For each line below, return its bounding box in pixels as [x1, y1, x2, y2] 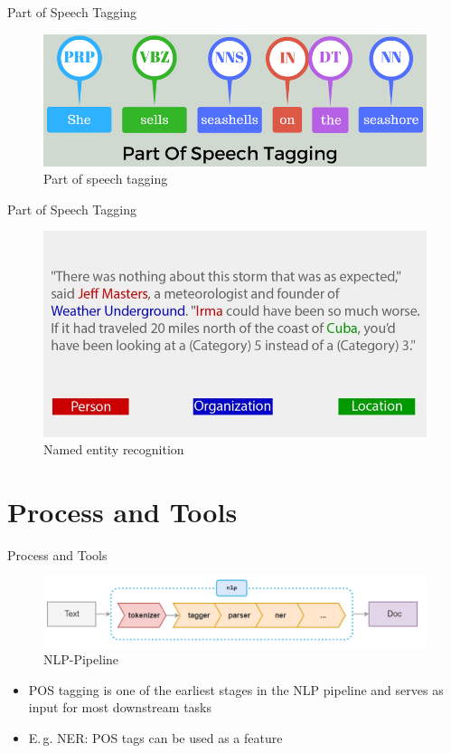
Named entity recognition [43, 440, 184, 459]
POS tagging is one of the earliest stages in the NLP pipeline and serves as [28, 680, 444, 699]
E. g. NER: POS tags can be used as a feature [28, 728, 283, 747]
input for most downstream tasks [28, 698, 212, 717]
